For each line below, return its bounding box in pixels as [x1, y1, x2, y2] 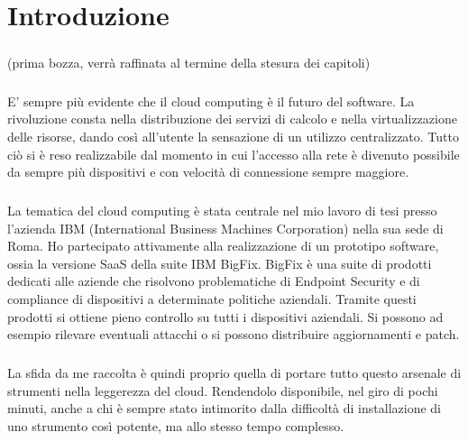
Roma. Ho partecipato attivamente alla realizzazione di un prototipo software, [7, 236, 439, 255]
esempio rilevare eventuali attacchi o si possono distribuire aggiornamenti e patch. [7, 325, 460, 344]
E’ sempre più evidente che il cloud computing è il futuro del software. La [7, 91, 415, 110]
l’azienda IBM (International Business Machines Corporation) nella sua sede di [7, 218, 444, 237]
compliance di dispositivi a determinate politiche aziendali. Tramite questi [7, 289, 417, 308]
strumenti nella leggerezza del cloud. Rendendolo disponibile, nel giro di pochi [7, 381, 438, 400]
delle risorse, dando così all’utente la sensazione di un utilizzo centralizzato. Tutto [7, 126, 459, 145]
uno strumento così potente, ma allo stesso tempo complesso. [7, 416, 344, 435]
